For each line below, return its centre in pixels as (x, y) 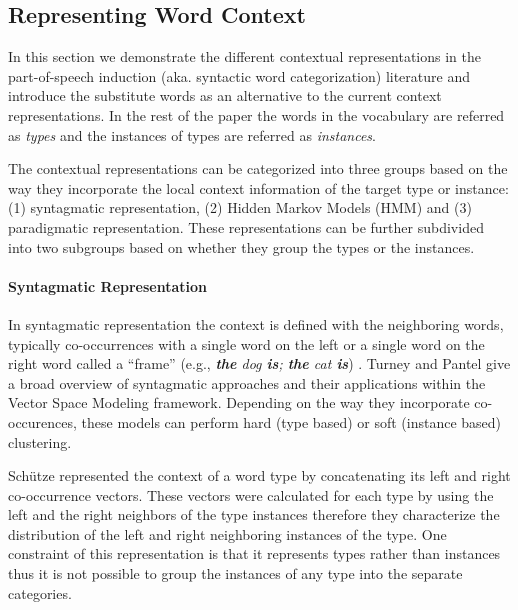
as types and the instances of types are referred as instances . (192, 134)
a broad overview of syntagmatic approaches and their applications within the (247, 382)
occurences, (42, 421)
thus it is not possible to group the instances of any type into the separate (235, 573)
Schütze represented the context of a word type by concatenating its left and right (259, 475)
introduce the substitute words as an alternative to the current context (225, 95)
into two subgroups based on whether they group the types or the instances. (241, 246)
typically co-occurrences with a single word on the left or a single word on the (246, 343)
